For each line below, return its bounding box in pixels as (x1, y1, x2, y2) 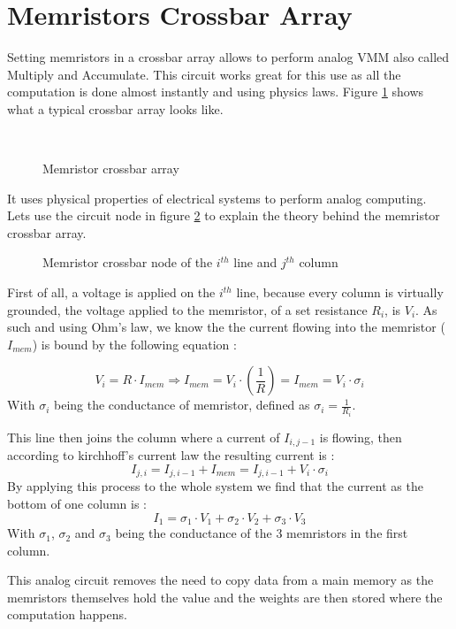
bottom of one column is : (7, 495, 147, 512)
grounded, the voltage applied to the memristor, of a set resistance (7, 300, 368, 318)
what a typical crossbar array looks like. (7, 99, 224, 118)
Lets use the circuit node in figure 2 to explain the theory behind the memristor (7, 206, 440, 225)
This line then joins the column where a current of (7, 427, 280, 446)
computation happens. (7, 605, 127, 624)
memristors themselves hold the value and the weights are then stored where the (7, 587, 443, 606)
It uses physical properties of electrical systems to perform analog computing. (7, 188, 427, 207)
